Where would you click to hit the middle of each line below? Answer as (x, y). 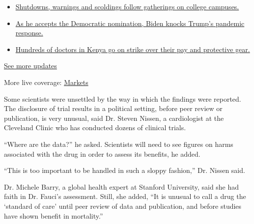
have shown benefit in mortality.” (54, 215)
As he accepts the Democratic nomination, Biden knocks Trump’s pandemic (130, 23)
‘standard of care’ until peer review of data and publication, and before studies (123, 206)
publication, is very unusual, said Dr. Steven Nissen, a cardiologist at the (114, 118)
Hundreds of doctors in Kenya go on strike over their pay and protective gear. (133, 49)
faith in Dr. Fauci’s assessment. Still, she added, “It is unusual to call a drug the (125, 196)
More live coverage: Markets (46, 82)
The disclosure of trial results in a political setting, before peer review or (113, 108)
